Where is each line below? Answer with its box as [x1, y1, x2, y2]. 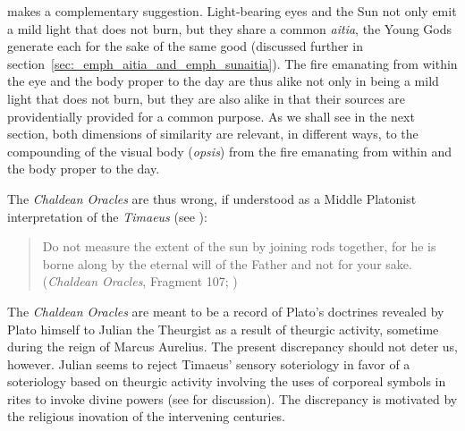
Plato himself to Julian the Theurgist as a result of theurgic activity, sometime [7, 319, 439, 338]
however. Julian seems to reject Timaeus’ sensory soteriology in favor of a [7, 354, 410, 373]
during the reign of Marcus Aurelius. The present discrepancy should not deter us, [7, 337, 458, 356]
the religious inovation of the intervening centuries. [7, 407, 286, 426]
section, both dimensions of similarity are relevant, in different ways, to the [7, 124, 418, 143]
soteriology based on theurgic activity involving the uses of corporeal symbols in [7, 372, 446, 391]
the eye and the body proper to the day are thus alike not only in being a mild [7, 72, 439, 90]
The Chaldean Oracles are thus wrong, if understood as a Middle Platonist [7, 189, 417, 207]
